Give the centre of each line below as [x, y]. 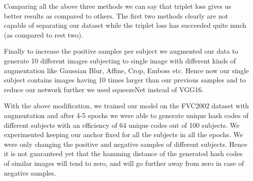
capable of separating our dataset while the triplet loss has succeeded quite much [125, 25]
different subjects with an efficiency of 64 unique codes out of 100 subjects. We [122, 125]
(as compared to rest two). [43, 34]
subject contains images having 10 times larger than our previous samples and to [125, 80]
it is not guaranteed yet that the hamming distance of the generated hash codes [123, 153]
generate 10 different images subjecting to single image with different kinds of [120, 60]
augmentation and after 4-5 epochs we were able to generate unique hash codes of [126, 115]
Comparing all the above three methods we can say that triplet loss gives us [118, 6]
